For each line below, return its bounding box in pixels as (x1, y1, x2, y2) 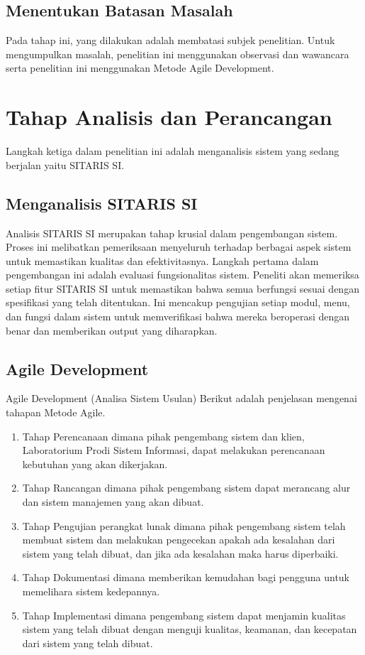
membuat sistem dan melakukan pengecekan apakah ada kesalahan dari (22, 532, 335, 547)
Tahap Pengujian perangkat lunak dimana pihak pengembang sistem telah (22, 518, 346, 533)
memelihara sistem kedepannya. (22, 583, 160, 598)
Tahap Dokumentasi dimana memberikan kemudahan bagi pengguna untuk (22, 570, 349, 585)
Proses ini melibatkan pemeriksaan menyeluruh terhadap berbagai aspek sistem (6, 239, 352, 254)
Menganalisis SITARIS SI (6, 192, 198, 214)
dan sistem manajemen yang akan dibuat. (22, 494, 204, 509)
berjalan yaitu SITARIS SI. (6, 157, 125, 172)
